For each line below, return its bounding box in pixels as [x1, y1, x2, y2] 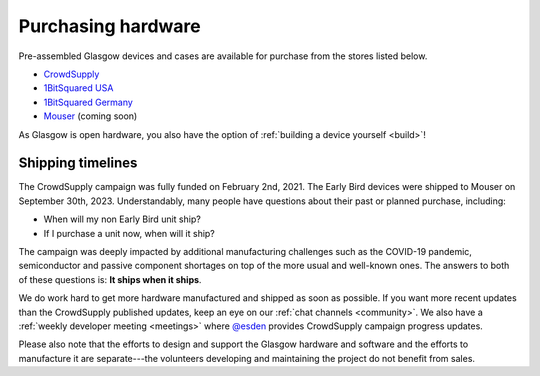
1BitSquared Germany [43, 96, 134, 108]
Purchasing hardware [18, 15, 201, 37]
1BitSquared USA [43, 82, 114, 94]
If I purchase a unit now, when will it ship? [43, 227, 215, 239]
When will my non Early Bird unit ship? [43, 213, 202, 225]
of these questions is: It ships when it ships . [18, 273, 202, 285]
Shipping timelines [18, 155, 138, 172]
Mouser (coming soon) [43, 110, 138, 122]
